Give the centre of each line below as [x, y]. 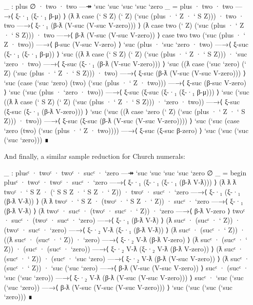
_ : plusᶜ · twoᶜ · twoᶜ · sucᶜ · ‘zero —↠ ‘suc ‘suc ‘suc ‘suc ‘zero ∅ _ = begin [125, 172]
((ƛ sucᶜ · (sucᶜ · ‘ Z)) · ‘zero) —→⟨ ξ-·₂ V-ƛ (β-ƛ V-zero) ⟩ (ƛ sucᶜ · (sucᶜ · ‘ [126, 239]
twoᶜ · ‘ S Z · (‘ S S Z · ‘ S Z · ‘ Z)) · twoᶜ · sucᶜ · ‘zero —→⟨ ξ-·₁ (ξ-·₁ [122, 191]
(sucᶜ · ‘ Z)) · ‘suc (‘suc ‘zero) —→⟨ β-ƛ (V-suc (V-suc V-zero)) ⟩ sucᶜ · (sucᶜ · [126, 268]
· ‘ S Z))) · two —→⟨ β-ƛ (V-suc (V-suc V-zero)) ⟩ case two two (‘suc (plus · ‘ [125, 34]
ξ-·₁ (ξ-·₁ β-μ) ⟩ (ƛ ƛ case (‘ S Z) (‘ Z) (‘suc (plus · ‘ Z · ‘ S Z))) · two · [130, 15]
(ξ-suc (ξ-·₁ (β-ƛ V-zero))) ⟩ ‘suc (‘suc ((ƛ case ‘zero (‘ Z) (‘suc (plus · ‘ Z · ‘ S [125, 111]
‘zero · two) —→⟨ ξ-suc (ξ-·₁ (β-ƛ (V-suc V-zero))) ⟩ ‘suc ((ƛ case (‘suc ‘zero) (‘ [125, 63]
